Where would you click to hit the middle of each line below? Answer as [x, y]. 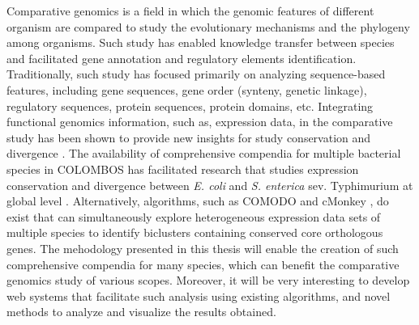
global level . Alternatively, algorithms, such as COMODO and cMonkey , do [198, 201]
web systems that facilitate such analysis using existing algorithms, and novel [199, 295]
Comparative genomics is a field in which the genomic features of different [190, 11]
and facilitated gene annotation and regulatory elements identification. [182, 58]
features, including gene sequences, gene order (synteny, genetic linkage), [187, 89]
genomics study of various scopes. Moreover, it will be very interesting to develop [208, 280]
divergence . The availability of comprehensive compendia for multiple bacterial [204, 153]
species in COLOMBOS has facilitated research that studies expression [183, 169]
